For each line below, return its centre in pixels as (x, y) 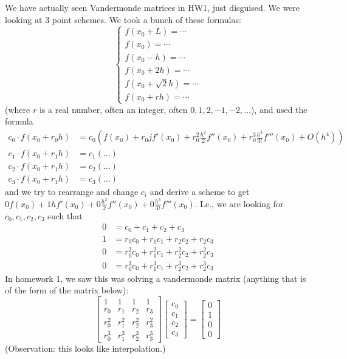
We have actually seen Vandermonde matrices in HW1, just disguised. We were (153, 7)
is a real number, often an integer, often (113, 109)
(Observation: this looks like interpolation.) (85, 348)
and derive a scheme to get (200, 192)
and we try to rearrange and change (72, 192)
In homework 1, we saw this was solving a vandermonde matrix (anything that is (156, 278)
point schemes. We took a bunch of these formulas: (146, 19)
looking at (24, 19)
